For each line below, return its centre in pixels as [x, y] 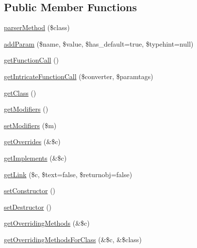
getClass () [20, 92]
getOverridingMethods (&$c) [47, 223]
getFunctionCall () [32, 60]
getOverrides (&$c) [32, 141]
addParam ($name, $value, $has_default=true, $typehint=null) [99, 43]
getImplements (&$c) [35, 157]
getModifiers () [26, 109]
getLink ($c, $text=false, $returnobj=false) [68, 174]
